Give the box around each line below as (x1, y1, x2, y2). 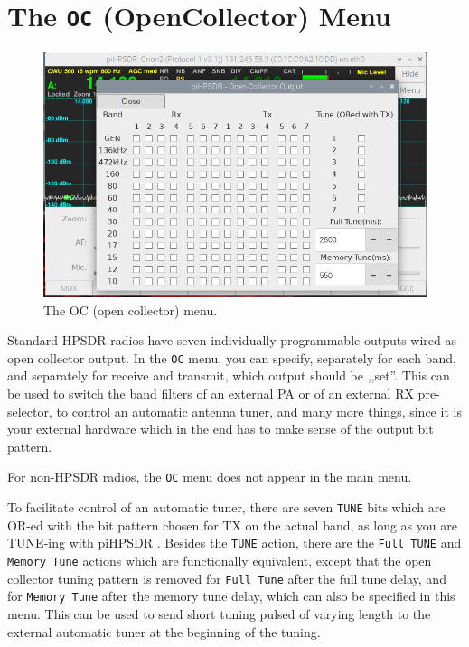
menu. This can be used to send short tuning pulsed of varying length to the (7, 604, 431, 623)
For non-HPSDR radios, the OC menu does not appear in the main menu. (7, 467, 412, 486)
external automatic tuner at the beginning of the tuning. (7, 622, 321, 641)
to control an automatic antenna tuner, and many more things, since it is (56, 401, 462, 420)
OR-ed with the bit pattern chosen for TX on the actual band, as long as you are (7, 515, 457, 534)
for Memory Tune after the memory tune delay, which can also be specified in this (7, 586, 455, 605)
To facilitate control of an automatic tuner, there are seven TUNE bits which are (7, 498, 446, 517)
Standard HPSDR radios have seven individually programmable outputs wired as (7, 331, 456, 350)
